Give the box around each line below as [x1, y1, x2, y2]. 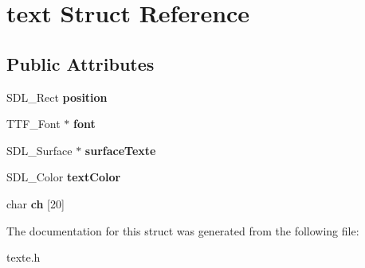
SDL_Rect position [6, 88, 108, 105]
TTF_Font [6, 115, 61, 132]
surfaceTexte [84, 142, 156, 158]
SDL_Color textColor [6, 169, 121, 185]
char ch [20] [6, 195, 65, 212]
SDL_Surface [6, 142, 73, 158]
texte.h [6, 249, 41, 266]
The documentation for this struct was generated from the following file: [6, 222, 359, 239]
